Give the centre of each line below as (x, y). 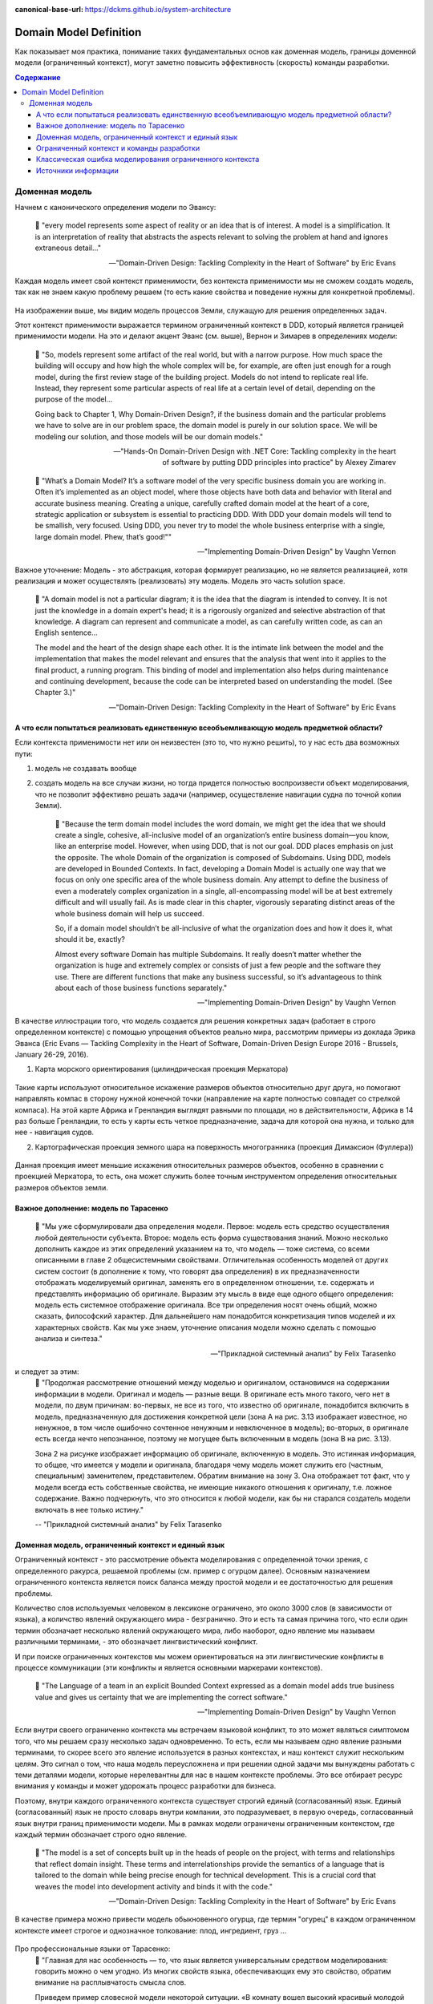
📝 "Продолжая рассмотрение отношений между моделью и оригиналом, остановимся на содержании (212, 1383)
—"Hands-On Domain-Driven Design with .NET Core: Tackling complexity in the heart (255, 451)
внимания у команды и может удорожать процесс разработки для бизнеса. (146, 1786)
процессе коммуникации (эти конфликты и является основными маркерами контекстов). (169, 1667)
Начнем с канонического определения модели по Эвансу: (115, 207)
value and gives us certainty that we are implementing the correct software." (161, 1697)
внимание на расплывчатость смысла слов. (111, 1982)
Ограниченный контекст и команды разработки (118, 148)
